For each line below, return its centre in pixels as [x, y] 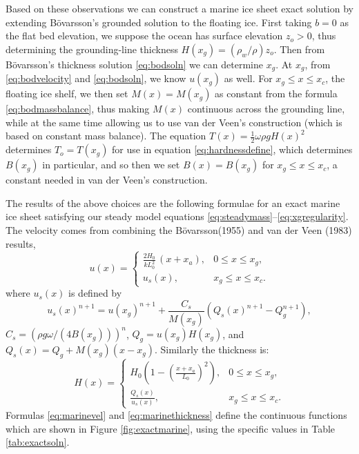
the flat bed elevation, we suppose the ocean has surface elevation [144, 36]
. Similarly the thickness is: [212, 349]
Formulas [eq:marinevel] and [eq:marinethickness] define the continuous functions [176, 414]
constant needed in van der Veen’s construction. [107, 180]
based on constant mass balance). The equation [106, 136]
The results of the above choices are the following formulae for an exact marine [173, 203]
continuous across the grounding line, [266, 109]
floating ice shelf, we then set [67, 93]
